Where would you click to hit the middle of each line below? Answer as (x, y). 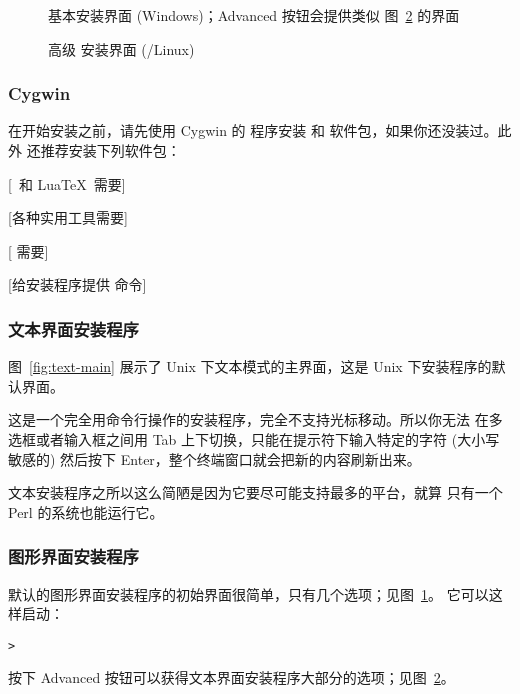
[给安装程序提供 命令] (77, 284)
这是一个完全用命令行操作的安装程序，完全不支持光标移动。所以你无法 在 (248, 419)
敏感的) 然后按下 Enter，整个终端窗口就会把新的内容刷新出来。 (214, 458)
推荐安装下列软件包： (110, 150)
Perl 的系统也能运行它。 (86, 511)
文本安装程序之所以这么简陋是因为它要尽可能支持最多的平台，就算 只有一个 (255, 492)
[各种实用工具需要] (68, 217)
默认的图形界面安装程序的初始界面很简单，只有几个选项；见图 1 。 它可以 (248, 593)
